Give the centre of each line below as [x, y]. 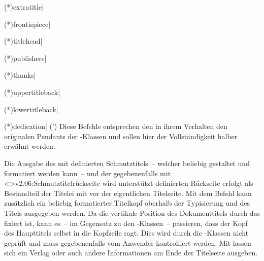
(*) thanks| [20, 75]
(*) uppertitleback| [32, 92]
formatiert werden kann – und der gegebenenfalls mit [88, 173]
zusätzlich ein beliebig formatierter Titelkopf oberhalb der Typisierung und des [127, 203]
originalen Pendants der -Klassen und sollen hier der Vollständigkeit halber [121, 136]
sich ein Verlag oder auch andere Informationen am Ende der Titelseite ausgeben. [131, 253]
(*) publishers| [25, 58]
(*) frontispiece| [27, 24]
